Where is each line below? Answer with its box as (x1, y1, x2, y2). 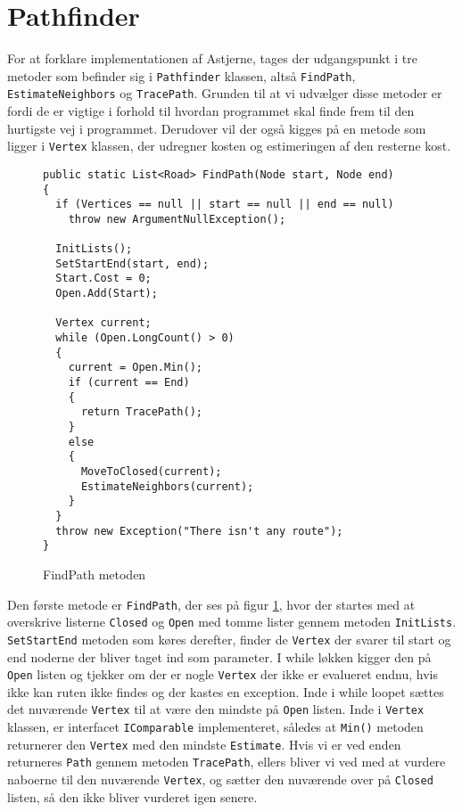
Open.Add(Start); (55, 287, 158, 300)
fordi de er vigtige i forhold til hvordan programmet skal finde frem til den (7, 102, 415, 120)
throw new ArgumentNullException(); (68, 212, 286, 226)
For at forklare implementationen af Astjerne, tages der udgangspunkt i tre (7, 49, 417, 68)
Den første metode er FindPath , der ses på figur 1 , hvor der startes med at (7, 595, 416, 613)
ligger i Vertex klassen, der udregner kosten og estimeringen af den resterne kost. (7, 136, 451, 155)
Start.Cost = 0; (55, 272, 152, 285)
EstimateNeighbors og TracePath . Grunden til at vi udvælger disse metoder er (7, 84, 442, 103)
